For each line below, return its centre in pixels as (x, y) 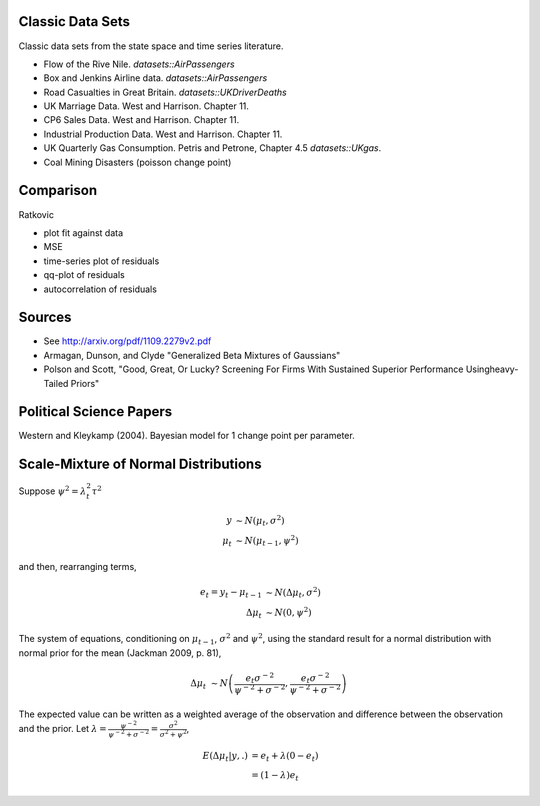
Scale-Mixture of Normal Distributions (140, 464)
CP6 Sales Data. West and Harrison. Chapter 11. (141, 120)
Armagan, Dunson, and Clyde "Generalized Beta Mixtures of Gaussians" (192, 355)
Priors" (85, 383)
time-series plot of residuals (101, 261)
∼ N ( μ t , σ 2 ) (260, 521)
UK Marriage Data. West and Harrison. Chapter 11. (146, 106)
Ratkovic (36, 214)
